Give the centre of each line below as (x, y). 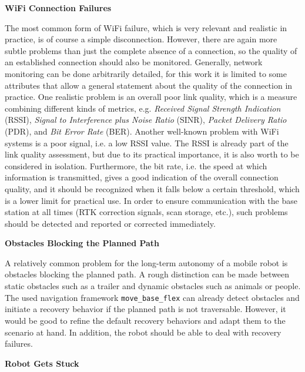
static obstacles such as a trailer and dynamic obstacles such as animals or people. (153, 286)
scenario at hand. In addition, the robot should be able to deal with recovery (143, 332)
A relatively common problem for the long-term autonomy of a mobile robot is (146, 262)
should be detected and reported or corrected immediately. (110, 223)
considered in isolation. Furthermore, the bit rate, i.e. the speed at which (136, 165)
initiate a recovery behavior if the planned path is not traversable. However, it (145, 309)
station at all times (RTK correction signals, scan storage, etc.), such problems (146, 212)
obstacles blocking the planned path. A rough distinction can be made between (147, 274)
